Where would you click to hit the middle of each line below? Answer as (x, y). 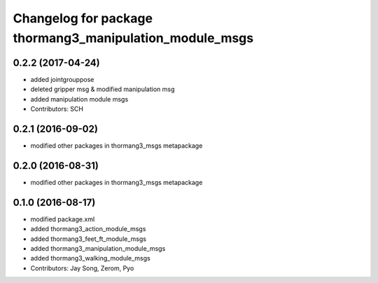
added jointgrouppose (62, 79)
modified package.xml (63, 219)
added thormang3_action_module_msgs (88, 229)
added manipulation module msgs (79, 99)
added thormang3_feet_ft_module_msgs (89, 239)
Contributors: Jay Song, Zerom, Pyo (82, 268)
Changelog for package (83, 18)
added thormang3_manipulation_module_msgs (98, 248)
